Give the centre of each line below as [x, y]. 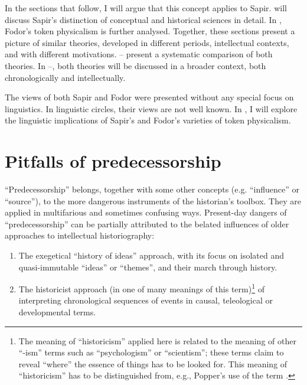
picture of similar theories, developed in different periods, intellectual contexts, [147, 42]
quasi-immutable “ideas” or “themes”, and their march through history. [148, 267]
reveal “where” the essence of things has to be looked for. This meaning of [153, 363]
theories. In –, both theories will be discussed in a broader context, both [135, 65]
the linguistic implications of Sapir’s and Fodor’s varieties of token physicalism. [148, 120]
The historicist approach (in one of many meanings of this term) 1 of [141, 288]
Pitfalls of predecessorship [113, 161]
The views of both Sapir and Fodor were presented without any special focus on [149, 97]
